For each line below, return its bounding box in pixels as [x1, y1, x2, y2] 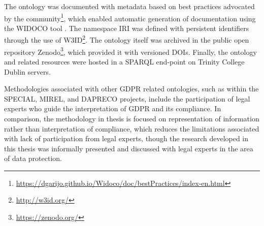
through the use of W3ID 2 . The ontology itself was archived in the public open [4, 33, 249, 45]
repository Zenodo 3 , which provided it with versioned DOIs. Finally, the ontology [4, 45, 257, 57]
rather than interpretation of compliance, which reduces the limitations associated [4, 123, 259, 134]
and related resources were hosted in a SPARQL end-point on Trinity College [4, 56, 245, 67]
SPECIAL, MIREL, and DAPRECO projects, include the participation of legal [4, 93, 250, 104]
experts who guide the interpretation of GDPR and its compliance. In [4, 103, 221, 114]
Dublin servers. [4, 66, 51, 77]
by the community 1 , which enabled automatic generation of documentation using [4, 11, 256, 23]
